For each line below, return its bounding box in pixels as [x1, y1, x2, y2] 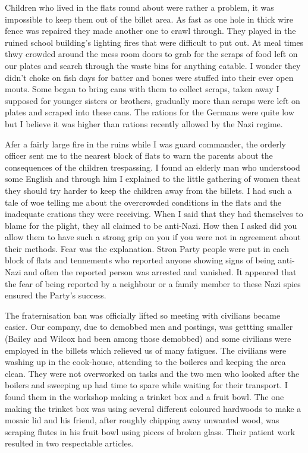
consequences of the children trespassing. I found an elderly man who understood [5, 161, 300, 173]
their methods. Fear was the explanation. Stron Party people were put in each [5, 242, 289, 254]
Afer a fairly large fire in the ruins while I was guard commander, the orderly [5, 137, 287, 150]
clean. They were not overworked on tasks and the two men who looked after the [5, 367, 300, 379]
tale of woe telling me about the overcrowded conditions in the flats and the [5, 196, 282, 208]
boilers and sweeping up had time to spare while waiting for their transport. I [5, 379, 288, 391]
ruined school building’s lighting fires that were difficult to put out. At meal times [5, 36, 304, 48]
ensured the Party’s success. [5, 289, 106, 301]
